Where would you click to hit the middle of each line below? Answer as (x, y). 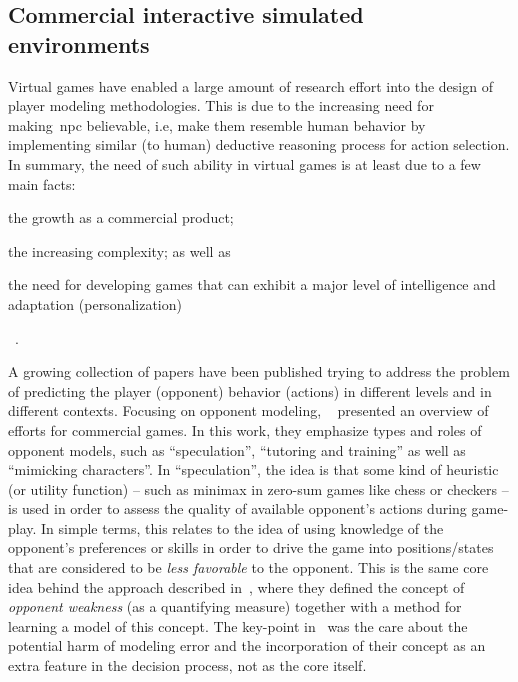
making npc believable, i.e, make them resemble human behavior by (217, 124)
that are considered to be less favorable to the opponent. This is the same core (248, 567)
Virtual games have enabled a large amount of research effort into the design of (250, 85)
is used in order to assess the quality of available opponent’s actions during (237, 508)
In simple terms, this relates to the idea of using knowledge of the (242, 527)
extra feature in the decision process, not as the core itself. (187, 665)
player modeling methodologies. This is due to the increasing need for (221, 105)
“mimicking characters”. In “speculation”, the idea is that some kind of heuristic (253, 469)
